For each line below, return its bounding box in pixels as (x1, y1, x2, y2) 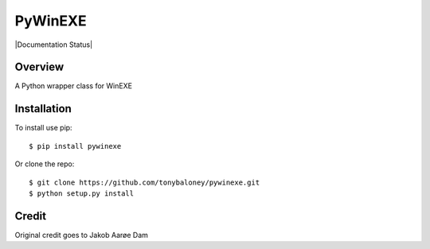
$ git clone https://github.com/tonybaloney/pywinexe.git (29, 177, 260, 187)
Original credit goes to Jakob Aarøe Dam (14, 230, 149, 239)
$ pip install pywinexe (29, 142, 122, 150)
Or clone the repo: (14, 159, 75, 169)
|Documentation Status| (14, 40, 93, 49)
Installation (14, 102, 72, 115)
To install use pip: (14, 123, 72, 133)
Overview (14, 60, 64, 74)
